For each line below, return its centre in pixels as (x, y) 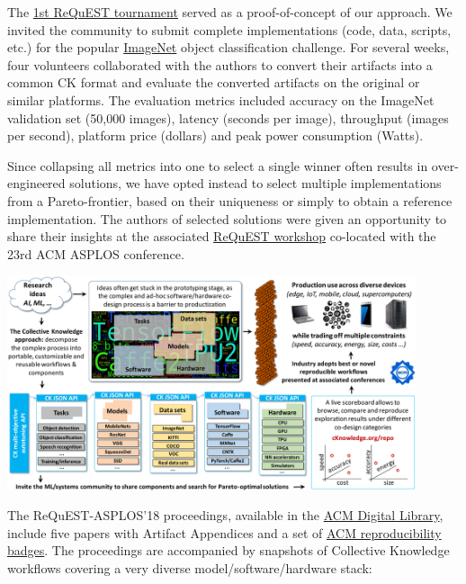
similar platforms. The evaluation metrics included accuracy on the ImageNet (221, 99)
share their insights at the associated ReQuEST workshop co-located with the (222, 236)
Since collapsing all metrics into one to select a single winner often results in (218, 165)
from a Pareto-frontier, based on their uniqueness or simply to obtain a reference (230, 200)
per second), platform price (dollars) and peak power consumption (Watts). (215, 135)
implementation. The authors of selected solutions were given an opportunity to (227, 218)
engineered (36, 183)
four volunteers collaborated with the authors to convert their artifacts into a (220, 64)
